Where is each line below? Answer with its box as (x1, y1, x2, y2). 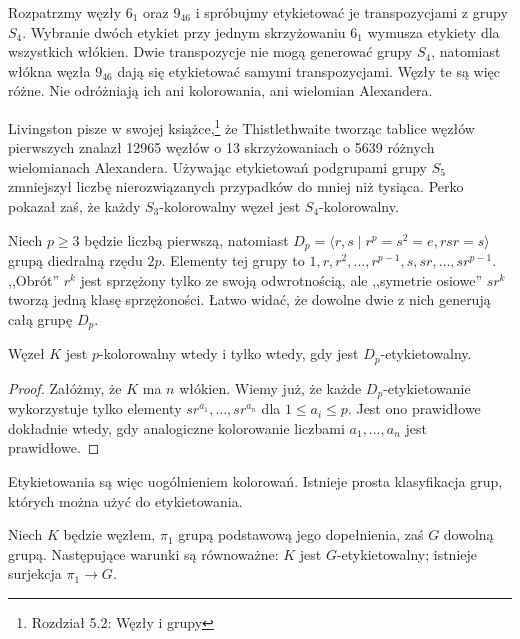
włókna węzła (8, 60, 91, 81)
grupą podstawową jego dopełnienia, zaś (178, 524, 424, 545)
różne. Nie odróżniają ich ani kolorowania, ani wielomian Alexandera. (8, 80, 433, 101)
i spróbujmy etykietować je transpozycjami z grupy (195, 2, 508, 22)
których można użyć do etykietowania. (8, 490, 243, 511)
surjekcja (8, 563, 62, 584)
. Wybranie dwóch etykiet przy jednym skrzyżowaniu (22, 21, 346, 42)
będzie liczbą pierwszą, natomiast (84, 229, 289, 250)
